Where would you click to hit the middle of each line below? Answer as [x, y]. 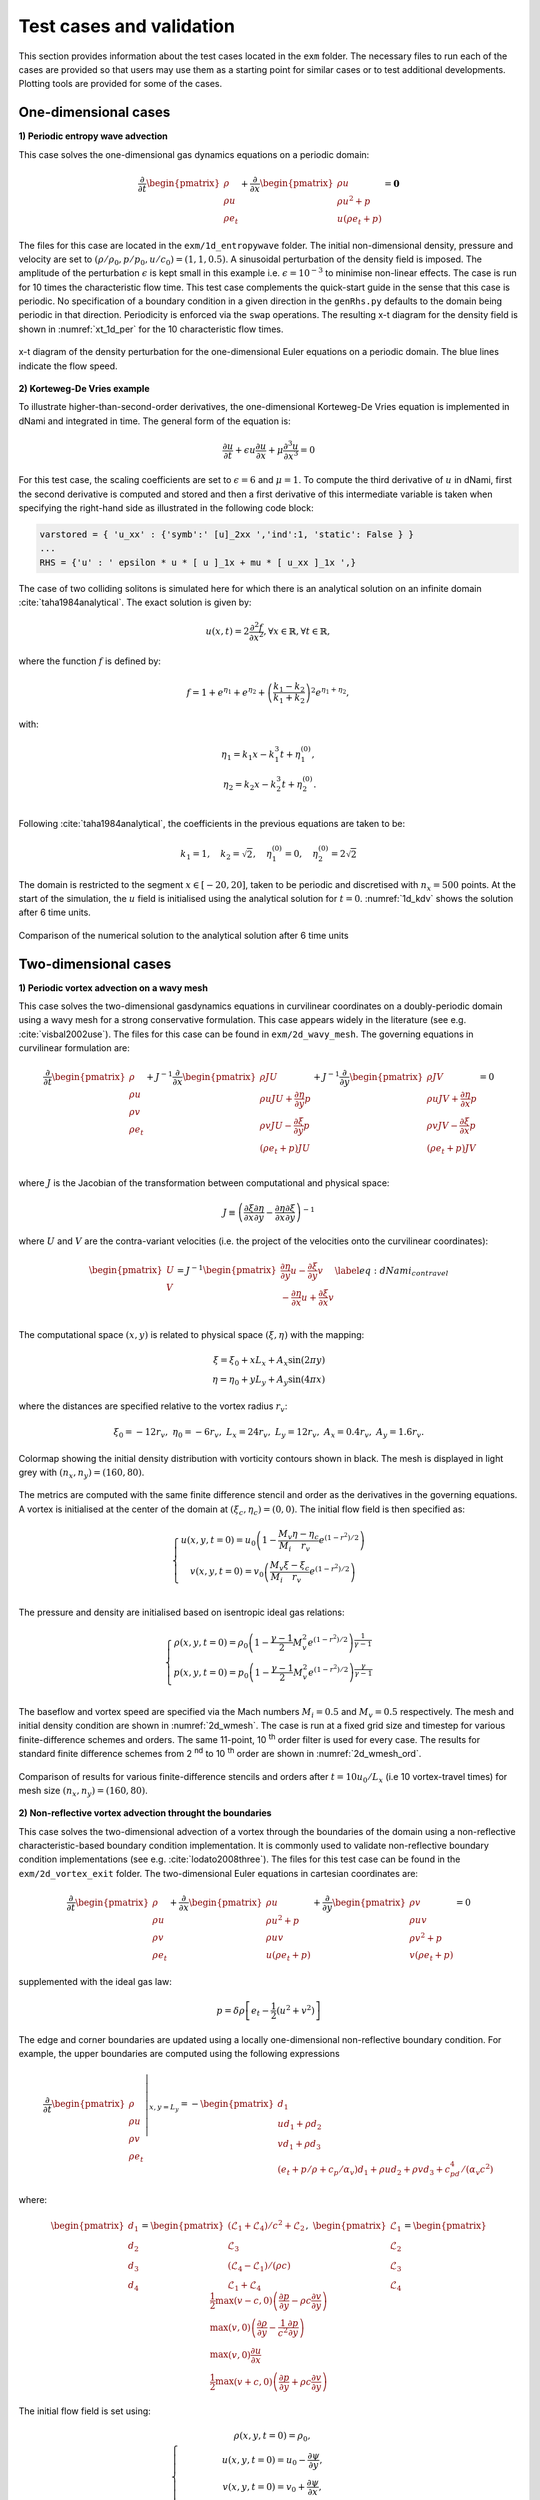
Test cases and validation [126, 26]
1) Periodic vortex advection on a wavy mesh [113, 987]
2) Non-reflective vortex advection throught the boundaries [145, 1813]
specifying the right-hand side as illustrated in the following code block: [166, 507]
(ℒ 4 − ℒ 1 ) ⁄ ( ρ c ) [259, 2267]
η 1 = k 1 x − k [248, 755]
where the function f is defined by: [90, 661]
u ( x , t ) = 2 [227, 631]
